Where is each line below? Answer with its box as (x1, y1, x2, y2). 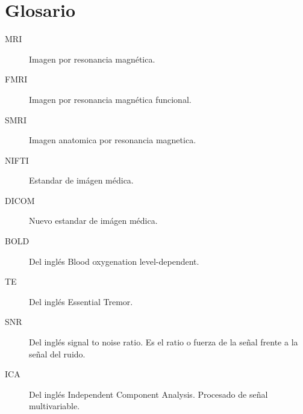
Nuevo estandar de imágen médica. (29, 214, 158, 227)
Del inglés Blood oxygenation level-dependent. (29, 255, 199, 267)
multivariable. (29, 400, 80, 412)
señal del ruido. (29, 347, 86, 360)
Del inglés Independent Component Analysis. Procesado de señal (29, 388, 268, 400)
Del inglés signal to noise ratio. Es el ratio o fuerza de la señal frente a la (29, 336, 298, 348)
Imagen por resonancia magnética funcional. (29, 93, 192, 105)
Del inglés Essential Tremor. (29, 295, 133, 307)
